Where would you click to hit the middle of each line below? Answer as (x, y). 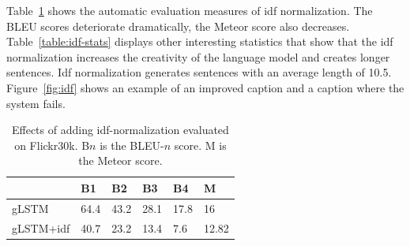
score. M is (200, 145)
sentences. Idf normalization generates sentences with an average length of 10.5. (199, 72)
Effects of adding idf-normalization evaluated (120, 130)
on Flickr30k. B (52, 145)
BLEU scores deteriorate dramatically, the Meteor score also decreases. (178, 26)
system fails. (36, 103)
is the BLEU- (132, 145)
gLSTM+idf (41, 227)
